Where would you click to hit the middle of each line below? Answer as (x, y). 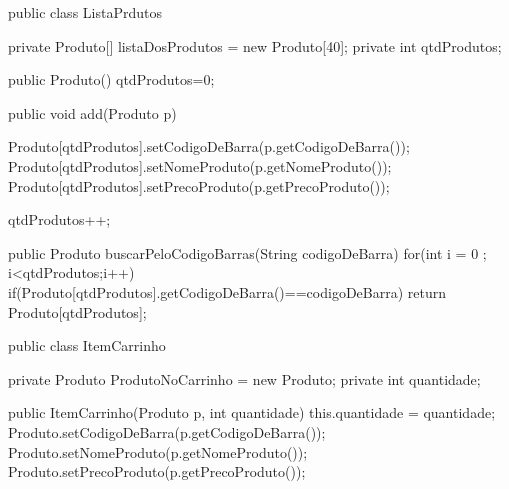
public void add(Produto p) (92, 112)
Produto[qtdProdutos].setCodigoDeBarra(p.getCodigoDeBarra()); (209, 146)
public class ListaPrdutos (85, 12)
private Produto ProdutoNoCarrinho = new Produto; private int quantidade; (244, 378)
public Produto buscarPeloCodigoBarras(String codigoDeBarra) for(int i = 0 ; (247, 252)
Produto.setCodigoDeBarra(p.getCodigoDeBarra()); (167, 431)
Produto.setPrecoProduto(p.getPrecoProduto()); (157, 471)
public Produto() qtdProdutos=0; (111, 79)
